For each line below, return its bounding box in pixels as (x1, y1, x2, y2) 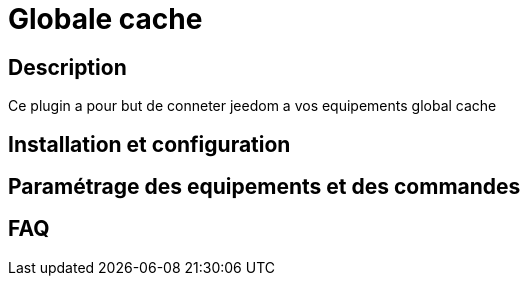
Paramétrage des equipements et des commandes (8, 174, 521, 200)
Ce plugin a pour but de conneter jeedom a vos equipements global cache (8, 97, 497, 115)
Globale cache (8, 2, 203, 36)
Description (8, 54, 127, 80)
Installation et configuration (8, 131, 291, 157)
